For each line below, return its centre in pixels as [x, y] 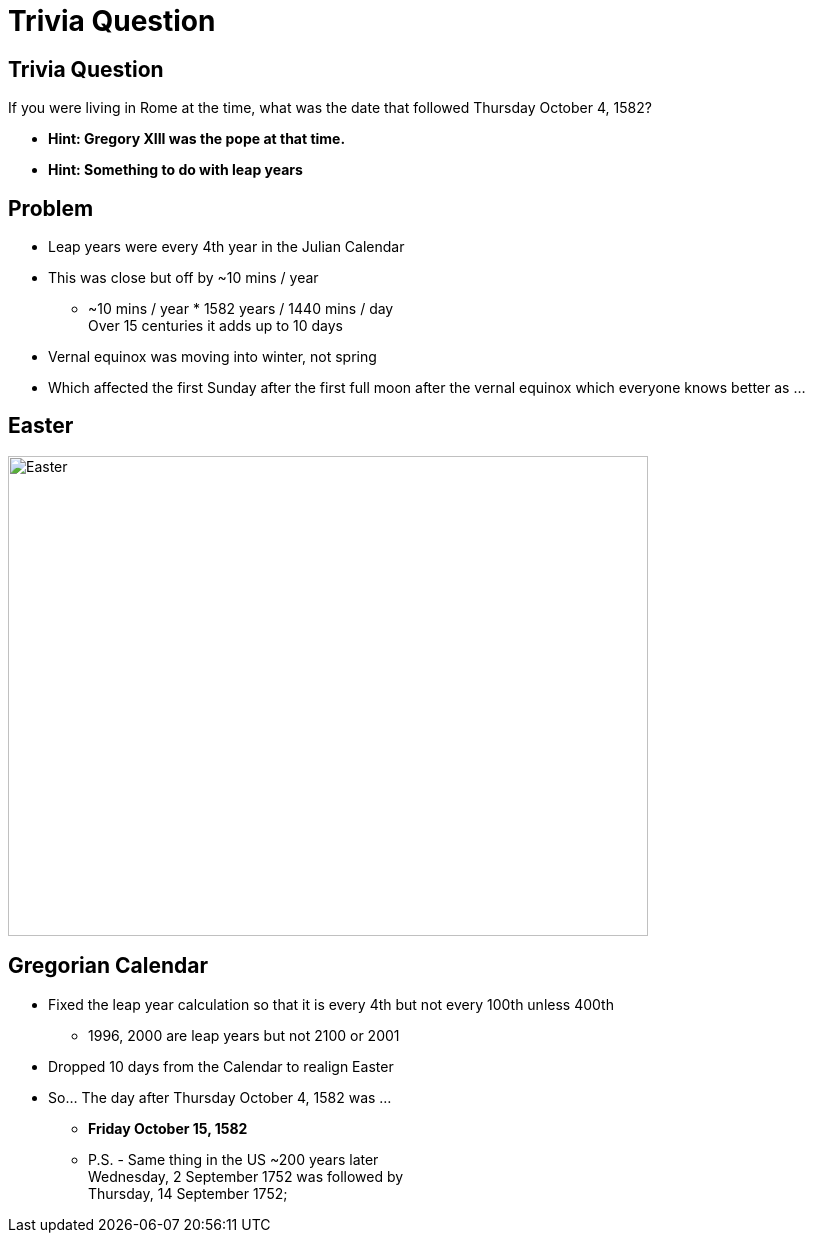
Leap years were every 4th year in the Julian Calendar [226, 247]
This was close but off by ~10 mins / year [183, 278]
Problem [51, 208]
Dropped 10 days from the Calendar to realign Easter [221, 1066]
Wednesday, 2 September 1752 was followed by [246, 1176]
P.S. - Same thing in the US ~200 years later [233, 1159]
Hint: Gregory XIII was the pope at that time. [197, 139]
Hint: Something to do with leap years [175, 170]
